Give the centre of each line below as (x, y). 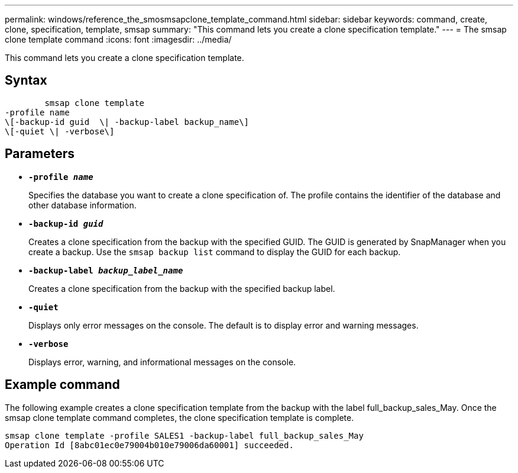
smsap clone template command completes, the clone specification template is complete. (179, 417)
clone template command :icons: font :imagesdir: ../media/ (118, 39)
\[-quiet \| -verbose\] (60, 131)
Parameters (40, 154)
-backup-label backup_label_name (106, 270)
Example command (62, 385)
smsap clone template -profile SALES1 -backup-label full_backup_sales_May (184, 435)
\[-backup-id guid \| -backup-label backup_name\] (127, 122)
